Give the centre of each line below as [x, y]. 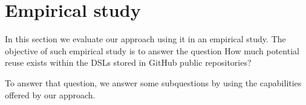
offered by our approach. [50, 94]
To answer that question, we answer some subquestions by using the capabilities [153, 82]
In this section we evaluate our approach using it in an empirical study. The [145, 39]
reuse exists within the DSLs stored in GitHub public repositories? [128, 62]
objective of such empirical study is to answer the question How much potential [152, 50]
